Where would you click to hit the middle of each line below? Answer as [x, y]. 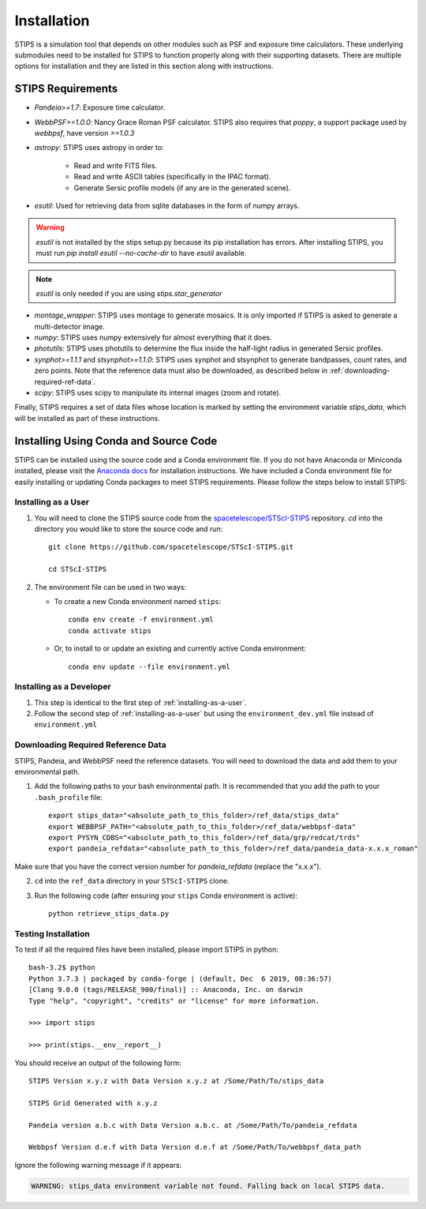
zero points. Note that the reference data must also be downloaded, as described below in [181, 370]
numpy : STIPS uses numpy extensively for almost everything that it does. [153, 338]
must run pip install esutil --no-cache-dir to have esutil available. [141, 253]
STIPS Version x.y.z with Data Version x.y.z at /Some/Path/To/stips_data [176, 1081]
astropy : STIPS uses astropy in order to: [99, 148]
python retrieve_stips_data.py [109, 913]
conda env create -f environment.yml [141, 620]
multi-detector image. [70, 326]
